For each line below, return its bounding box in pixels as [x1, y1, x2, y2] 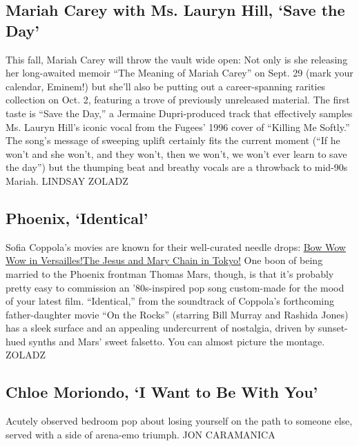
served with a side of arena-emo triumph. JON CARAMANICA [6, 427, 275, 441]
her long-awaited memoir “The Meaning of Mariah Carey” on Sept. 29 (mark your [6, 65, 353, 80]
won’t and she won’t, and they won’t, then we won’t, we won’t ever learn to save [6, 146, 347, 161]
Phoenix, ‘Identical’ [6, 207, 148, 228]
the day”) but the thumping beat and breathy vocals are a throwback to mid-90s [6, 160, 348, 174]
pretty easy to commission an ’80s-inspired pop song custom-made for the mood [6, 280, 345, 294]
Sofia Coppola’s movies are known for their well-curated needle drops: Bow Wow [6, 239, 346, 254]
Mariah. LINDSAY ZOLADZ [6, 173, 128, 187]
